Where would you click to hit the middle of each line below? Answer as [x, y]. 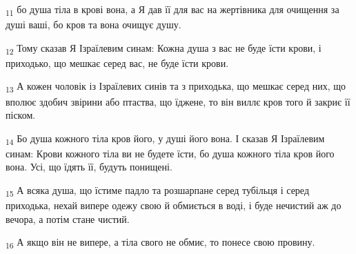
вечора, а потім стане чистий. [68, 218]
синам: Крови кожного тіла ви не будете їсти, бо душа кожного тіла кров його [170, 153]
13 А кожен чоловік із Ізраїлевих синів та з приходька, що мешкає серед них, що [176, 87]
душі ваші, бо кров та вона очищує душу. [93, 25]
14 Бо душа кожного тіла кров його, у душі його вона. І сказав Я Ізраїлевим [165, 139]
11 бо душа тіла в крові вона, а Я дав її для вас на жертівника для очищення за [172, 10]
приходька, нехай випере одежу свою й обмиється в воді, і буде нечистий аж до [174, 205]
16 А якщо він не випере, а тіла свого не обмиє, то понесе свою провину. [160, 243]
